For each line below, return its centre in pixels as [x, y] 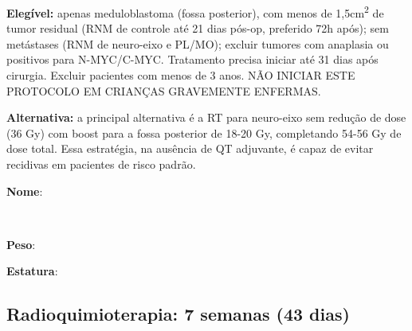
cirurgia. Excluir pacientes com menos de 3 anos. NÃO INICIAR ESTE [181, 75]
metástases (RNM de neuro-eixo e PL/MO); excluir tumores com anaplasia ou [198, 43]
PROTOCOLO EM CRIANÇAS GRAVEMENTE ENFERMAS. [164, 90]
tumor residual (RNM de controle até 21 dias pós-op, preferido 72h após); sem [198, 28]
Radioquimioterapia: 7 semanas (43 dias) [178, 314]
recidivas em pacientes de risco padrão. [101, 164]
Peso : [21, 244]
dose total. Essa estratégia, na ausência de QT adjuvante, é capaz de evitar [190, 148]
